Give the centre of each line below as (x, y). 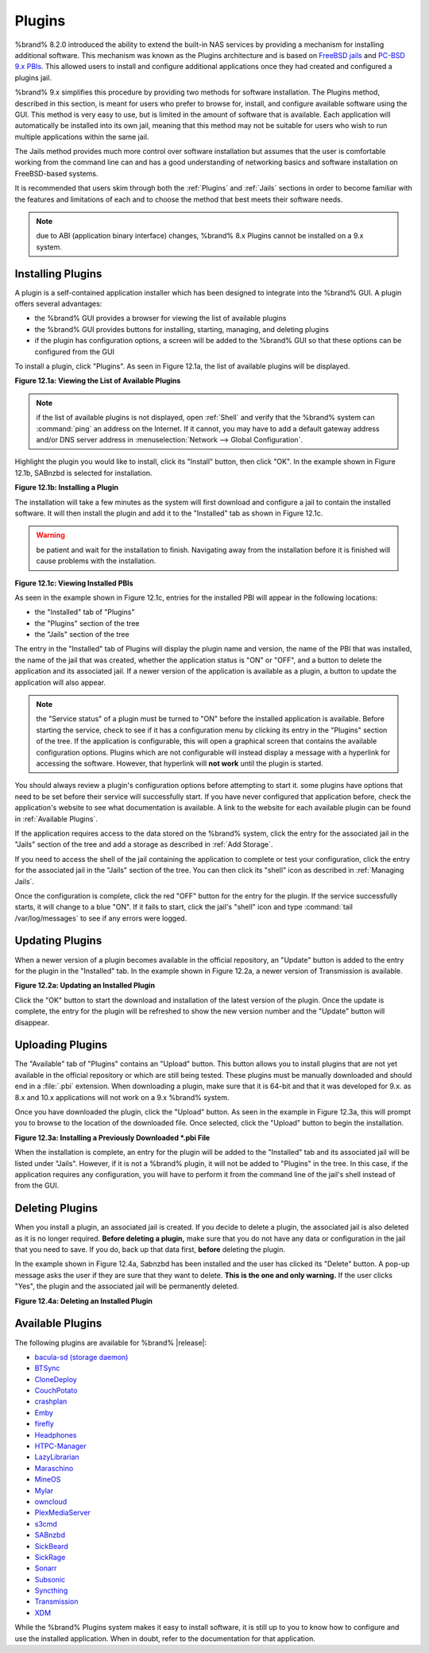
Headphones (56, 1435)
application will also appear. (60, 682)
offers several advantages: (58, 304)
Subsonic (50, 1579)
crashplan (51, 1401)
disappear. (32, 1022)
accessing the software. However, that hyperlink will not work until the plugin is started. (180, 763)
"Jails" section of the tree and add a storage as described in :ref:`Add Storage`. (144, 844)
